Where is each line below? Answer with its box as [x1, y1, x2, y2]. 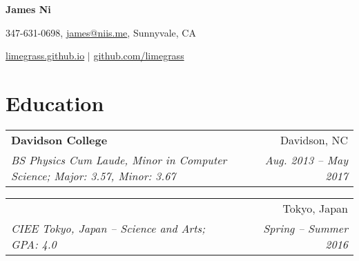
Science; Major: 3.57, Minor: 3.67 [11, 167, 176, 184]
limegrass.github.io [6, 48, 85, 63]
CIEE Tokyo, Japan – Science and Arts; [11, 220, 206, 236]
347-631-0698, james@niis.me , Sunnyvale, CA [6, 25, 196, 39]
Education [6, 88, 104, 117]
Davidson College [11, 131, 108, 148]
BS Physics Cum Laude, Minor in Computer [11, 151, 227, 168]
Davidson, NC [280, 131, 348, 148]
